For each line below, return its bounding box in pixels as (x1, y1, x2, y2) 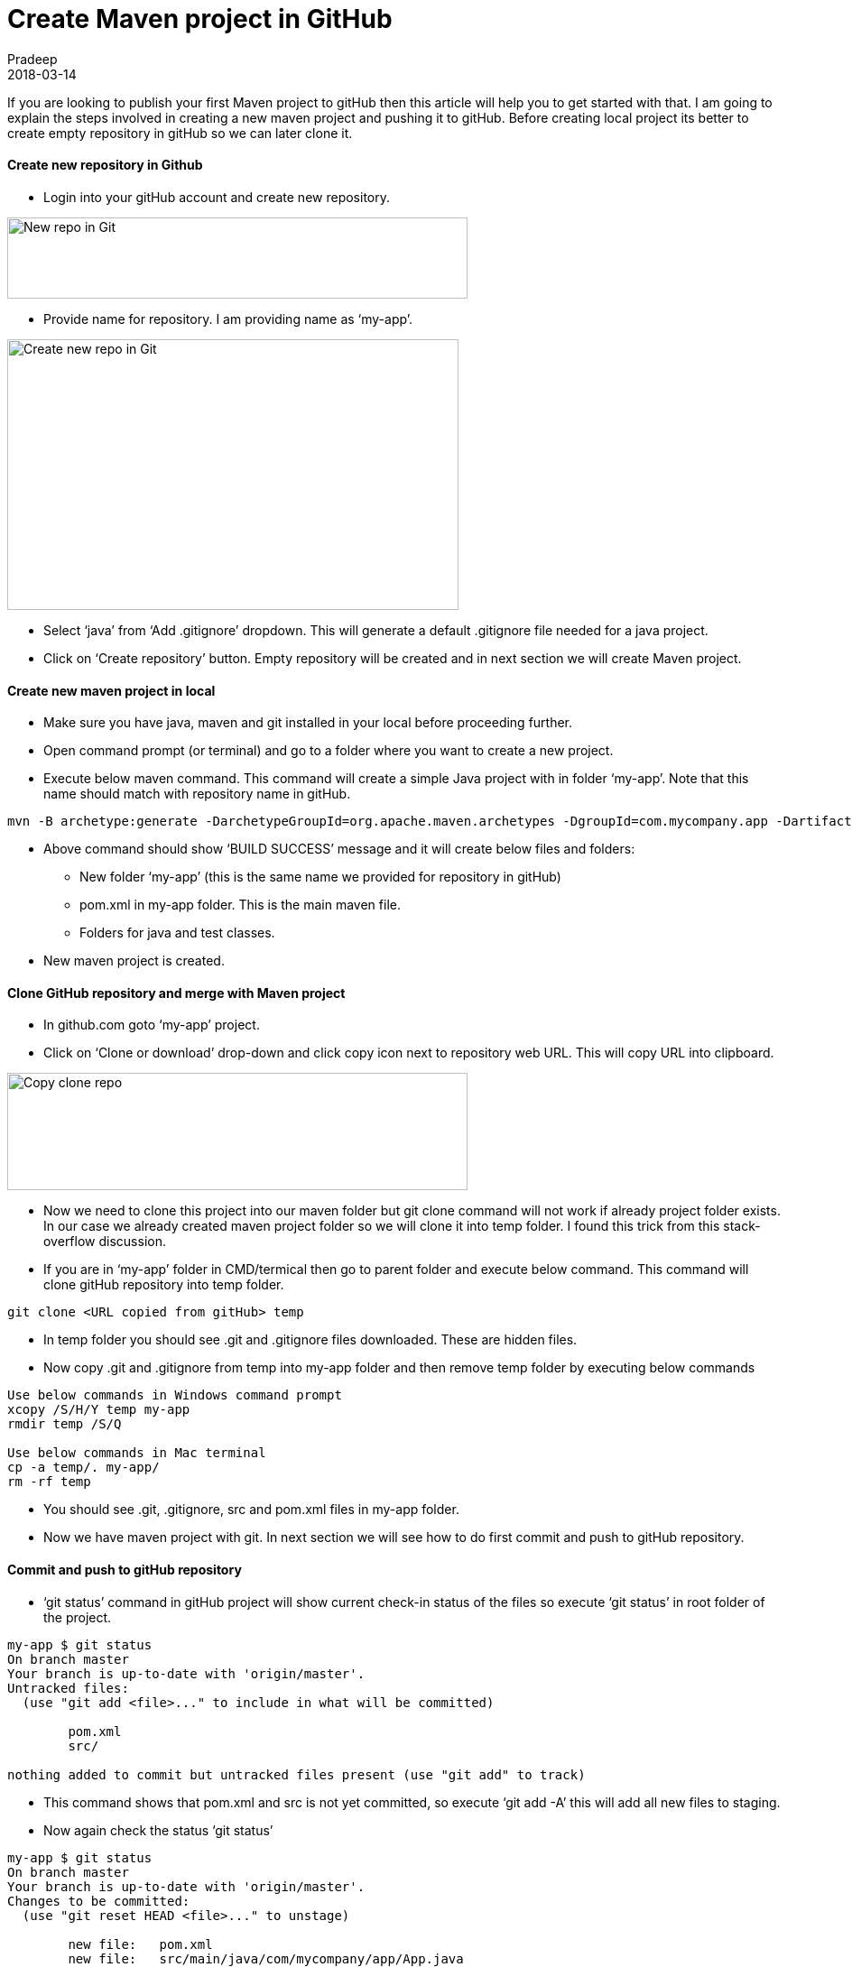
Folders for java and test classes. (79, 925, 275, 941)
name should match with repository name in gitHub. (43, 786, 351, 802)
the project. (43, 1609, 112, 1625)
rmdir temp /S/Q (7, 1417, 122, 1432)
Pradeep (7, 51, 58, 67)
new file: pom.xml (68, 1936, 213, 1952)
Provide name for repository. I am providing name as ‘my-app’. (43, 310, 413, 327)
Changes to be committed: (7, 1893, 190, 1908)
